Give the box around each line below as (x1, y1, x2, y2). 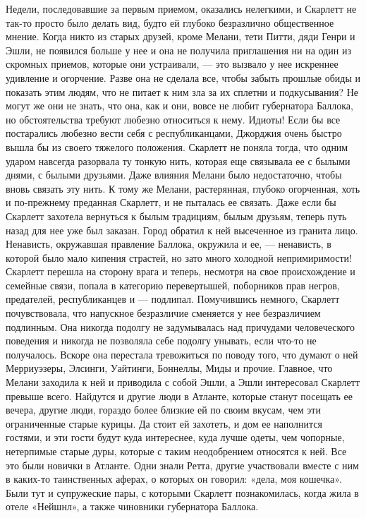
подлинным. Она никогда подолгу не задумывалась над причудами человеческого (6, 319, 355, 334)
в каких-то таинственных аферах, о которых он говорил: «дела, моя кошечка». (6, 471, 342, 486)
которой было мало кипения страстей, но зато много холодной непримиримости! (6, 250, 352, 265)
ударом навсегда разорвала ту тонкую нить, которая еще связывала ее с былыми (6, 153, 350, 168)
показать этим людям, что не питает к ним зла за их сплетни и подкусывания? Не (6, 84, 359, 99)
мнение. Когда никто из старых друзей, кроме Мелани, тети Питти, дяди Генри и (6, 29, 355, 44)
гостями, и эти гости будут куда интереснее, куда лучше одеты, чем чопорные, (6, 430, 345, 445)
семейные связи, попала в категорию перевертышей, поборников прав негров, (6, 277, 340, 292)
